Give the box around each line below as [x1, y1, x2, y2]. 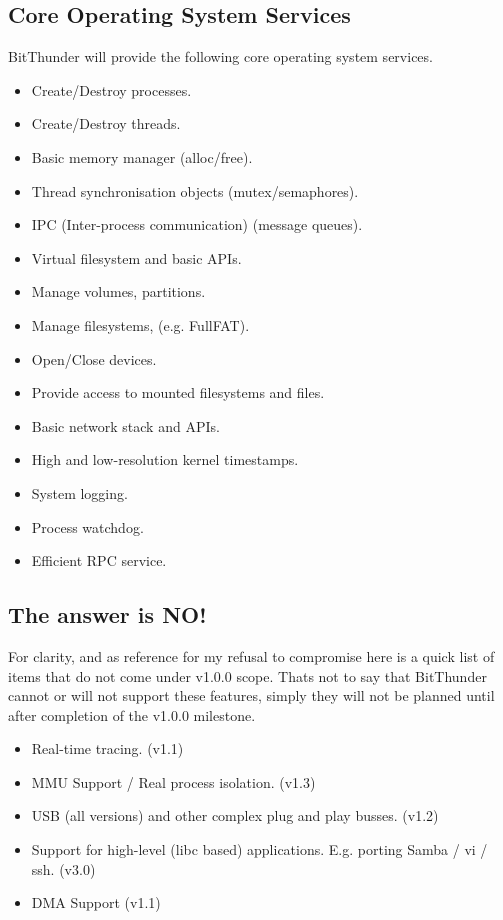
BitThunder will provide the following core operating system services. [8, 46, 433, 67]
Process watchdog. [31, 516, 144, 537]
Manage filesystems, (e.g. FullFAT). [31, 314, 250, 335]
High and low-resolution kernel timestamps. [31, 449, 299, 470]
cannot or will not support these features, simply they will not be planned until [8, 685, 495, 706]
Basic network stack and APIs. [31, 415, 220, 436]
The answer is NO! [8, 599, 207, 630]
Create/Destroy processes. [31, 79, 192, 100]
